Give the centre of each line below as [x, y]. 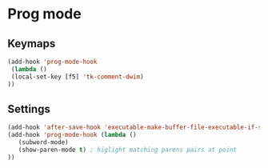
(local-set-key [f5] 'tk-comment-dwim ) [78, 77]
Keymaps [32, 44]
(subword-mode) [43, 142]
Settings [29, 109]
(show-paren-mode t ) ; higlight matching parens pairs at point [128, 150]
